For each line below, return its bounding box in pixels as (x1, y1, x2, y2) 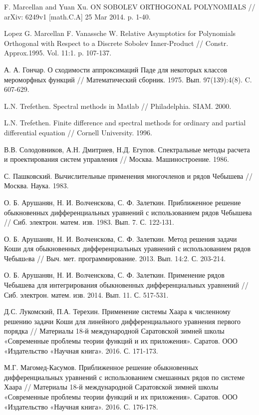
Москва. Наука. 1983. (4, 180, 69, 191)
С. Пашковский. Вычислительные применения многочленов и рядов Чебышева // (4, 170, 253, 181)
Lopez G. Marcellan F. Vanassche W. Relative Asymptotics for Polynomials (4, 28, 236, 38)
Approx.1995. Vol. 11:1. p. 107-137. (4, 47, 112, 58)
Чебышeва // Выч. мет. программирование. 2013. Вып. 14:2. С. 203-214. (4, 253, 226, 263)
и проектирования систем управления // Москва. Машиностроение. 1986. (4, 154, 229, 164)
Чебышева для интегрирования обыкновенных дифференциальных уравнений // (4, 280, 249, 290)
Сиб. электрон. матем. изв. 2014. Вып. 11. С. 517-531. (4, 289, 169, 300)
